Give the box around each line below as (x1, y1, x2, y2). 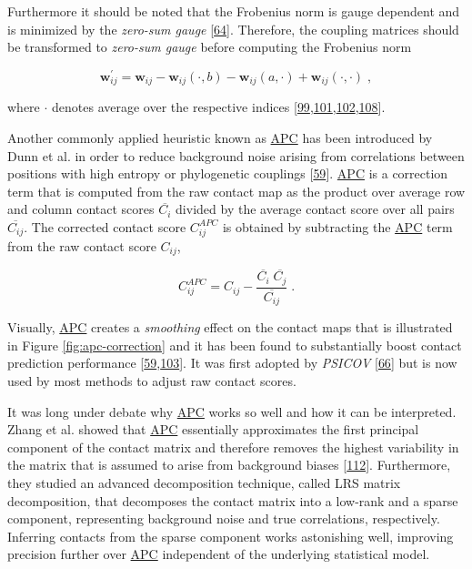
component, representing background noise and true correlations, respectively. (7, 509, 440, 528)
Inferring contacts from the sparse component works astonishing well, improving (7, 526, 454, 545)
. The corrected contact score (24, 217, 186, 236)
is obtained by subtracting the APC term (222, 217, 453, 236)
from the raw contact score (7, 236, 156, 255)
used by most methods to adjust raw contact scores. (7, 371, 296, 391)
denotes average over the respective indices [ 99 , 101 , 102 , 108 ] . (52, 97, 386, 117)
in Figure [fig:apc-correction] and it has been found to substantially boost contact (7, 335, 462, 354)
